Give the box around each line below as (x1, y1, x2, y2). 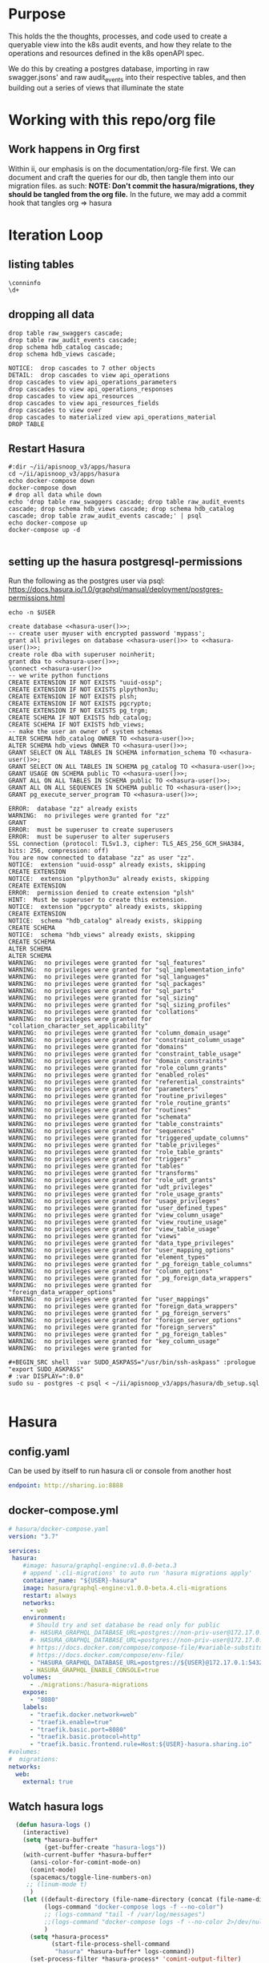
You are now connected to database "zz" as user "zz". (8, 854, 195, 862)
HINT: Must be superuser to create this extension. (8, 896, 188, 904)
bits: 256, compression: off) (8, 847, 110, 855)
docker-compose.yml (8, 1503, 118, 1518)
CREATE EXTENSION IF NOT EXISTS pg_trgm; (8, 706, 149, 715)
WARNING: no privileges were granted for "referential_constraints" (8, 1078, 246, 1086)
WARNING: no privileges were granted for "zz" (8, 812, 171, 820)
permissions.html (8, 593, 66, 603)
